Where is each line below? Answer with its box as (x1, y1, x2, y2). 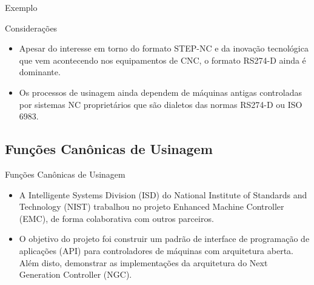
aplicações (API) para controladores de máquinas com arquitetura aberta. (19, 244, 293, 256)
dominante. (19, 65, 61, 78)
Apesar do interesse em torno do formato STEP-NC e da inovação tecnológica (19, 42, 309, 55)
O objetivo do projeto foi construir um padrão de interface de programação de (19, 232, 310, 245)
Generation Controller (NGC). (19, 268, 132, 281)
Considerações (5, 21, 58, 34)
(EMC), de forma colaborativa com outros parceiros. (19, 212, 214, 224)
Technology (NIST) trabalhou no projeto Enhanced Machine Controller (19, 200, 284, 213)
